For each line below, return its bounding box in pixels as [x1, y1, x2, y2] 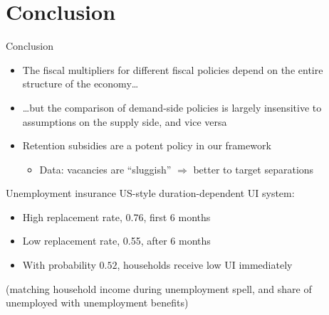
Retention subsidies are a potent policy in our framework [22, 138, 271, 153]
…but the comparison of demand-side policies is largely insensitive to [22, 100, 322, 114]
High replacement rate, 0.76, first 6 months [22, 209, 211, 224]
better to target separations [193, 161, 314, 176]
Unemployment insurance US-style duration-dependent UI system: [6, 186, 295, 201]
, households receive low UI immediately [117, 257, 293, 272]
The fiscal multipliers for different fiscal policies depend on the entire [22, 62, 323, 77]
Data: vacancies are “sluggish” [39, 161, 172, 176]
